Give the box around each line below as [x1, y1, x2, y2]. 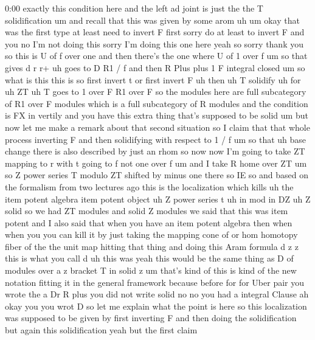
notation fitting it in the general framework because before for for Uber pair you [5, 276, 304, 288]
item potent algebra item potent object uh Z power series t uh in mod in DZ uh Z [5, 192, 311, 205]
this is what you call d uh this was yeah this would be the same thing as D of [5, 252, 294, 265]
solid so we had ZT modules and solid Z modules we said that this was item [5, 204, 288, 217]
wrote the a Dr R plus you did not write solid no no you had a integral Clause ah [5, 288, 309, 300]
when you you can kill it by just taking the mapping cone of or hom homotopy [5, 228, 298, 241]
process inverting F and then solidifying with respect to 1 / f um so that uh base [5, 133, 306, 145]
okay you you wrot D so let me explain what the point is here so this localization [5, 299, 307, 312]
